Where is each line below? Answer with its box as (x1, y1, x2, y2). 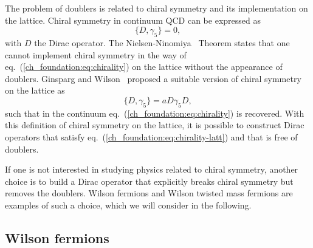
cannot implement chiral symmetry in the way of (5, 48, 187, 61)
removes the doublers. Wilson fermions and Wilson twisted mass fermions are (5, 187, 293, 199)
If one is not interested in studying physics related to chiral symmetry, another (5, 163, 298, 176)
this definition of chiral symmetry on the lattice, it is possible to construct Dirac (5, 119, 304, 131)
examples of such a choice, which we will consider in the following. (5, 198, 252, 211)
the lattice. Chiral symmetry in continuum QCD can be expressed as (5, 13, 261, 26)
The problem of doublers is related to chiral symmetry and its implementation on (5, 2, 308, 14)
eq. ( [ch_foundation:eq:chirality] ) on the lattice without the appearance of (5, 60, 283, 73)
